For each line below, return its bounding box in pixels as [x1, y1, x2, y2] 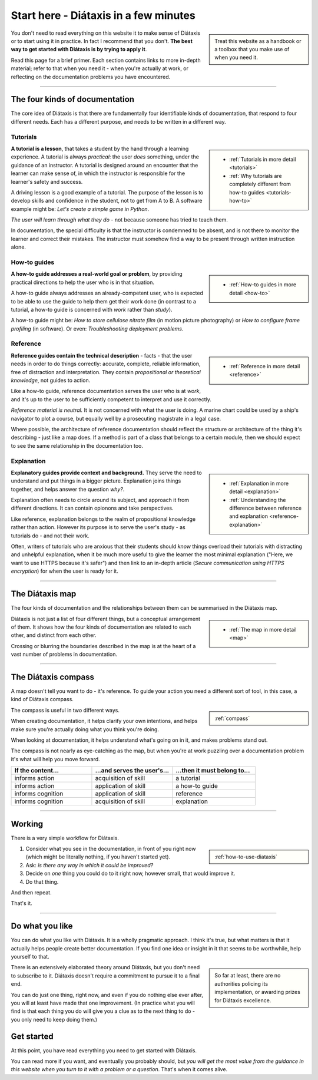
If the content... [14, 767, 59, 775]
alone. [11, 243, 26, 250]
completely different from [229, 180, 291, 188]
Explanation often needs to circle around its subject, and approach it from [11, 497, 190, 504]
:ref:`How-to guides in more [229, 281, 297, 288]
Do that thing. [25, 878, 59, 885]
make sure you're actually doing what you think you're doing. [11, 725, 159, 733]
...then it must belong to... [175, 767, 250, 775]
